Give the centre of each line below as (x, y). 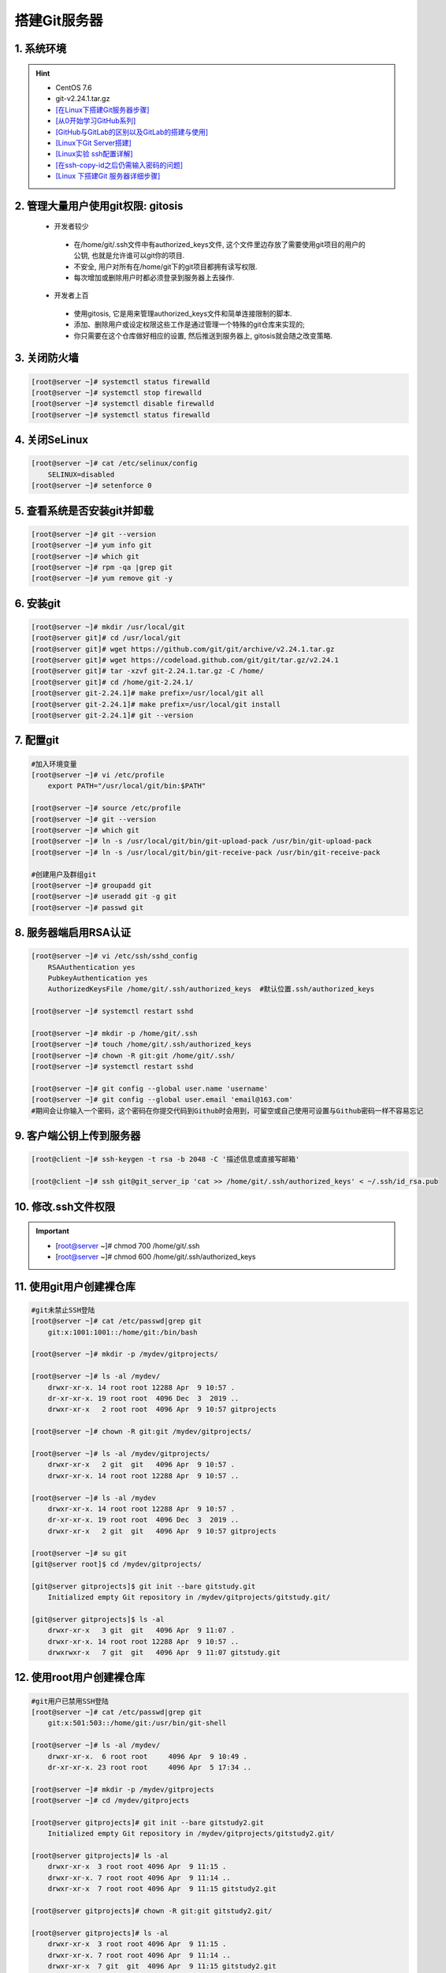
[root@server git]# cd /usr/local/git (106, 638)
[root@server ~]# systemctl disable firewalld (123, 404)
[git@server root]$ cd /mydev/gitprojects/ (117, 1564)
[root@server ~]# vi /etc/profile (98, 775)
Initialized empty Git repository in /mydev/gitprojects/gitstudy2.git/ (191, 1834)
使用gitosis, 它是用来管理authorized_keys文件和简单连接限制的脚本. (183, 313)
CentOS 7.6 (74, 88)
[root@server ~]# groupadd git (92, 885)
